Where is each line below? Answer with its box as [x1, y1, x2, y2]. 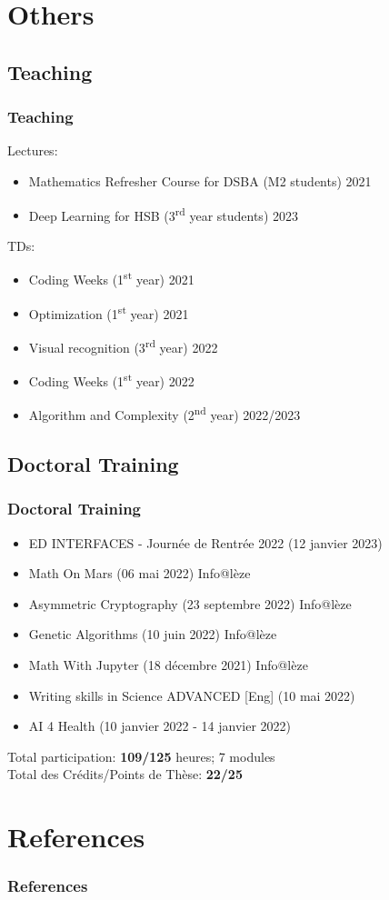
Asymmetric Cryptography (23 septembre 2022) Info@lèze [28, 594, 352, 613]
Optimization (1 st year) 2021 [28, 301, 189, 323]
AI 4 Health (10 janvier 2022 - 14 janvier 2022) [28, 716, 292, 735]
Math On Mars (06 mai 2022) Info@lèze [28, 564, 251, 583]
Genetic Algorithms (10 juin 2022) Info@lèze [28, 625, 277, 644]
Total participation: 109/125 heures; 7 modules [7, 746, 275, 765]
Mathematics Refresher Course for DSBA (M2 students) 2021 [28, 171, 372, 190]
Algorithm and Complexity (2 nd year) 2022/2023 [28, 403, 301, 425]
